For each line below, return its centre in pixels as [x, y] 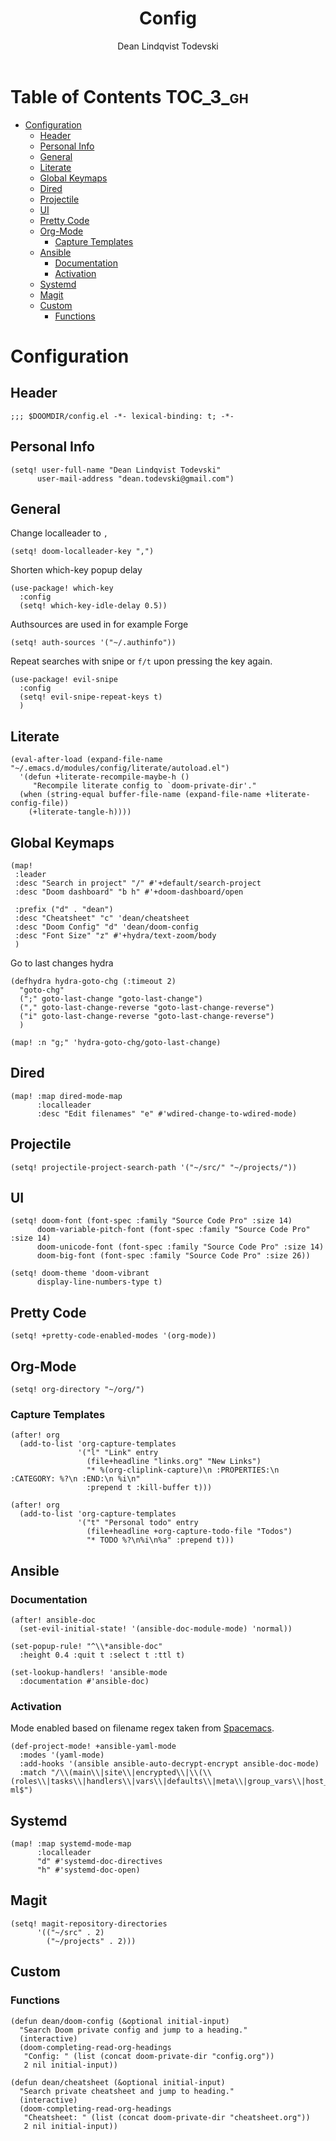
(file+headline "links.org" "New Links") [174, 1462]
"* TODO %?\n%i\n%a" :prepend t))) [160, 1540]
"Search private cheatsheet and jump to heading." [127, 2091]
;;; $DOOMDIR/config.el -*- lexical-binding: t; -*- [122, 416]
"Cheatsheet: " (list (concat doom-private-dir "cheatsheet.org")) [167, 2117]
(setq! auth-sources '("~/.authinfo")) [93, 643]
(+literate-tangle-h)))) [80, 812]
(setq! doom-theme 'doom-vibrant [80, 1273]
